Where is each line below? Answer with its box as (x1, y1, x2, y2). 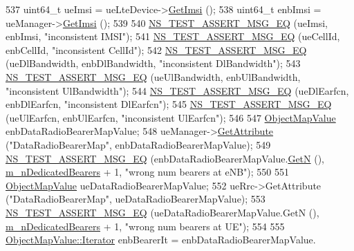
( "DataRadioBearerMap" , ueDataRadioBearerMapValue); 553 (6, 192, 265, 206)
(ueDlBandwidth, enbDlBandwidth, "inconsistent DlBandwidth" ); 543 (6, 56, 301, 71)
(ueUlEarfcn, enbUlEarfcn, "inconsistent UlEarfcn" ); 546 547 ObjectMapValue (6, 110, 336, 124)
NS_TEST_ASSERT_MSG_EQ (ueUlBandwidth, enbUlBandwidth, (6, 69, 301, 84)
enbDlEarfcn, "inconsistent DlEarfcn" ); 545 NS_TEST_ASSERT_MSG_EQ (6, 97, 332, 111)
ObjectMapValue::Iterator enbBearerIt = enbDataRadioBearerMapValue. (6, 232, 316, 247)
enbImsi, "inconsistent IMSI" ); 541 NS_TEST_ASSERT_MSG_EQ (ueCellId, (6, 29, 340, 44)
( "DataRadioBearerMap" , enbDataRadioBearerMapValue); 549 (6, 137, 271, 151)
